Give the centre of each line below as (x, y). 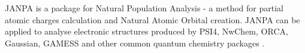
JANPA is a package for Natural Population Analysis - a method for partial (144, 8)
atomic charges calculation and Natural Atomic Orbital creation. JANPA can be (152, 19)
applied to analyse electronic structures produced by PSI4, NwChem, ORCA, (147, 31)
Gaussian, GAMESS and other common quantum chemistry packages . (135, 43)
